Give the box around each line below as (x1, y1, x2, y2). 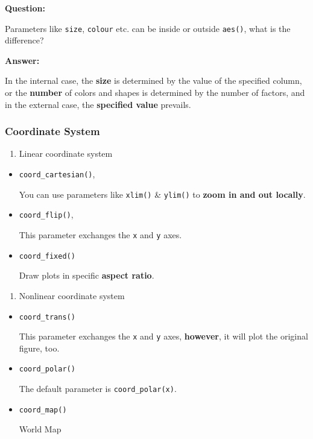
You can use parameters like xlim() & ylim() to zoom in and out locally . (19, 188, 306, 200)
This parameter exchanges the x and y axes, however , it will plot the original (19, 330, 308, 343)
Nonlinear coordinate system (19, 289, 125, 302)
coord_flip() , (19, 208, 74, 221)
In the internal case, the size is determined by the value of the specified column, (5, 74, 302, 87)
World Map (19, 423, 62, 435)
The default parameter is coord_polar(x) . (19, 382, 177, 395)
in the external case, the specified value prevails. (5, 98, 191, 110)
